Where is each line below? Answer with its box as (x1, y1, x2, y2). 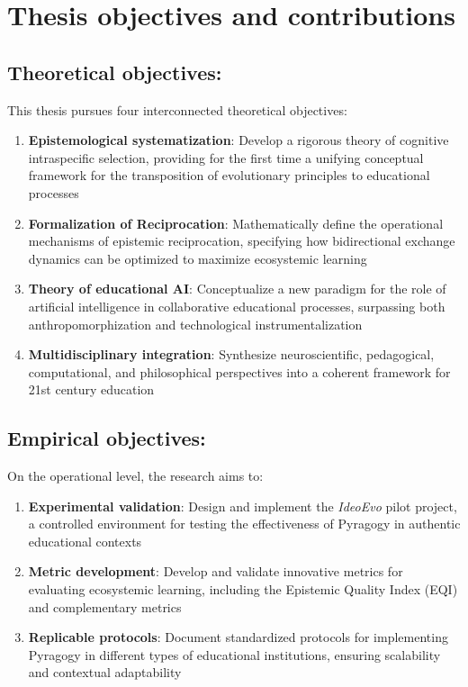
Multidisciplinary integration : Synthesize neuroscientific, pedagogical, (28, 345, 435, 364)
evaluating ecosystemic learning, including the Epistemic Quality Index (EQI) (28, 580, 458, 599)
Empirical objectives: (7, 424, 206, 452)
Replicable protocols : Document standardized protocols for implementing (28, 628, 448, 646)
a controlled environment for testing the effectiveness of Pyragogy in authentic (28, 514, 461, 533)
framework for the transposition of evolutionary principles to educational (28, 166, 430, 185)
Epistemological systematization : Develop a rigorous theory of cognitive (28, 131, 449, 149)
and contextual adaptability (28, 663, 182, 682)
